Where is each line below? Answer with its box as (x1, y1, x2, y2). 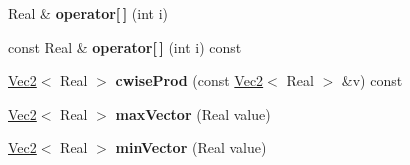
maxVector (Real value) (115, 103, 271, 124)
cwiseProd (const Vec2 (115, 70, 264, 91)
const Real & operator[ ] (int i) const (8, 36, 242, 57)
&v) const (341, 70, 403, 91)
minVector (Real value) (115, 137, 267, 158)
